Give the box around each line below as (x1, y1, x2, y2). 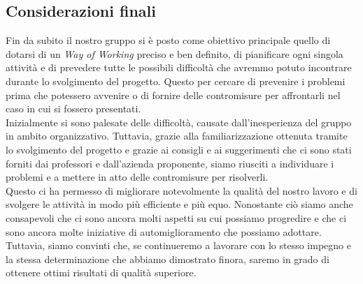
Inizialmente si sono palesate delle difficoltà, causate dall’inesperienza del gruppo (6, 114, 352, 129)
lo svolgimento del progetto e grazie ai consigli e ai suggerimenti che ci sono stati (6, 142, 352, 156)
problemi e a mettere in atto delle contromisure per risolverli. (6, 170, 269, 184)
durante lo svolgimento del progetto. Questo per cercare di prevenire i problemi (6, 73, 346, 88)
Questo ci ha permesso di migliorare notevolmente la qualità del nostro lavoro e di (6, 183, 357, 197)
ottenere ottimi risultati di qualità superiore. (6, 265, 197, 280)
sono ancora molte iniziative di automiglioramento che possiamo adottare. (6, 224, 322, 239)
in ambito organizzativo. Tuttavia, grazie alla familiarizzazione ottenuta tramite (6, 128, 348, 143)
